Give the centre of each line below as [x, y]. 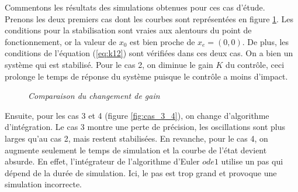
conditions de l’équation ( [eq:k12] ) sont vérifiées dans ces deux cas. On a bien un [149, 53]
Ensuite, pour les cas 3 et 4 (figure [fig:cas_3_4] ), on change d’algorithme [137, 115]
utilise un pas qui [252, 161]
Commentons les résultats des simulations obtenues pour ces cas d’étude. [135, 7]
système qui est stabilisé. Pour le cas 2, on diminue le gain [109, 64]
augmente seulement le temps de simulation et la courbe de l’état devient [136, 150]
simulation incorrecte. [43, 184]
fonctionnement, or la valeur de [61, 41]
